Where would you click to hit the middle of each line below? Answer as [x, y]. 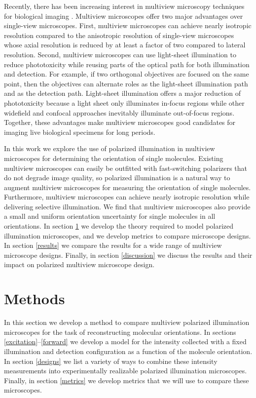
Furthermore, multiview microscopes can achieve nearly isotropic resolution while [127, 197]
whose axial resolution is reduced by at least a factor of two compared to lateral [125, 45]
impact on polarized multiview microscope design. [79, 264]
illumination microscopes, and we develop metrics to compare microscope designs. [128, 235]
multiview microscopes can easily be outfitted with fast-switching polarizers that [126, 168]
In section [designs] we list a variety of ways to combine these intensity [111, 361]
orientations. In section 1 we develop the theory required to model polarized [119, 226]
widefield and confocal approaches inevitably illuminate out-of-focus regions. [119, 112]
